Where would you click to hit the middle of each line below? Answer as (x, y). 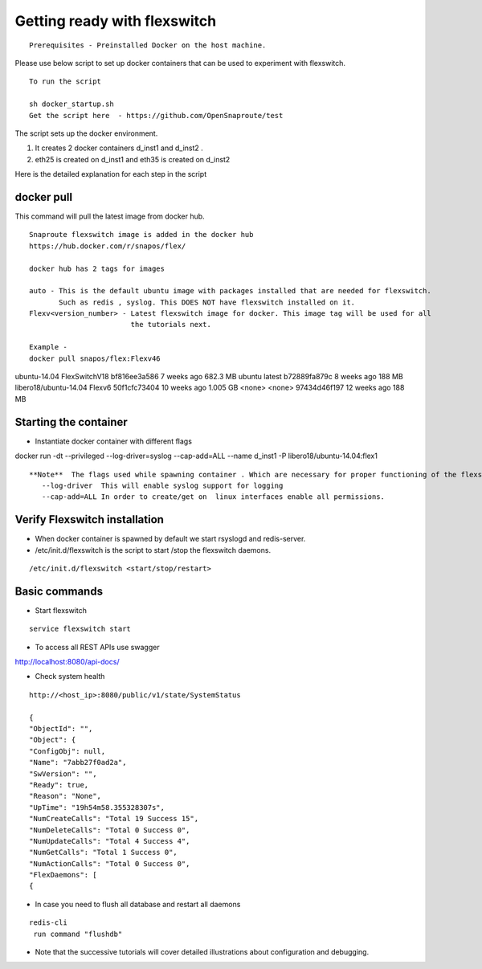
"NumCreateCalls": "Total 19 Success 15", (114, 819)
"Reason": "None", (65, 796)
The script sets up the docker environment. (86, 133)
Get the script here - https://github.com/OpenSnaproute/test (156, 115)
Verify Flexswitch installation (90, 519)
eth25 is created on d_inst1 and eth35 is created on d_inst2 (133, 159)
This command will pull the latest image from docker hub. (110, 216)
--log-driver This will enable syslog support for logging (162, 485)
